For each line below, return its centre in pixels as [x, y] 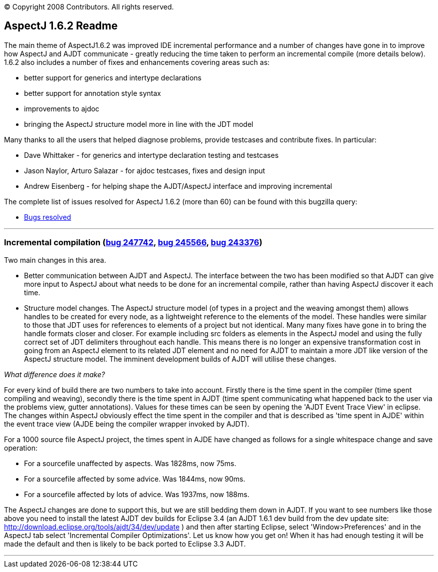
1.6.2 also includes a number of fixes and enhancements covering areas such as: [137, 62]
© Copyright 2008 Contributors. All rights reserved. [89, 7]
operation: [21, 448]
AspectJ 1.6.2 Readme [61, 26]
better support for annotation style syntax [92, 93]
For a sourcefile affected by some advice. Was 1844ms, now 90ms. [135, 479]
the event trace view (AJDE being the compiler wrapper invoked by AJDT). [127, 424]
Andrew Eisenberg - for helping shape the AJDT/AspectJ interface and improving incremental [178, 186]
